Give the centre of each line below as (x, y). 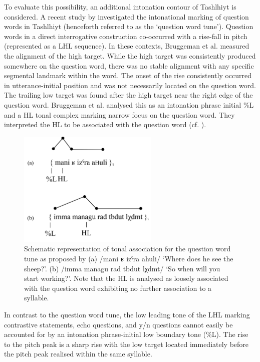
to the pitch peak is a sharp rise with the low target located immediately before (126, 344)
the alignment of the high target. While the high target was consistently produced (130, 55)
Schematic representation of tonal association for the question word (127, 249)
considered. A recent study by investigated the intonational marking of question (126, 16)
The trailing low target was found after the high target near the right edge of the (128, 95)
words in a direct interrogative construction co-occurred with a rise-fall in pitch (126, 36)
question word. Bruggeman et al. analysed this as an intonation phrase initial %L (129, 104)
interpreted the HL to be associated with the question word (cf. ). (105, 124)
